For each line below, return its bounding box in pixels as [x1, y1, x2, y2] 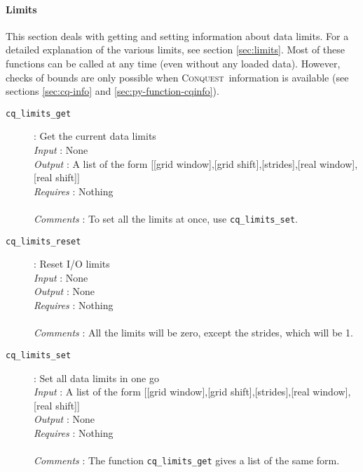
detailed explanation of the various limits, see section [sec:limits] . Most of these [6, 42, 345, 57]
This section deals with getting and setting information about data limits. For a [6, 28, 349, 43]
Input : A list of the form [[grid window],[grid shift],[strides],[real [34, 384, 310, 399]
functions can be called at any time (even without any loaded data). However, [6, 55, 341, 70]
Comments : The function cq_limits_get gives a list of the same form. [34, 453, 340, 468]
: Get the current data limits [34, 129, 156, 143]
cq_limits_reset [6, 236, 81, 247]
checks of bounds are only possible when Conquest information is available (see [6, 70, 349, 84]
